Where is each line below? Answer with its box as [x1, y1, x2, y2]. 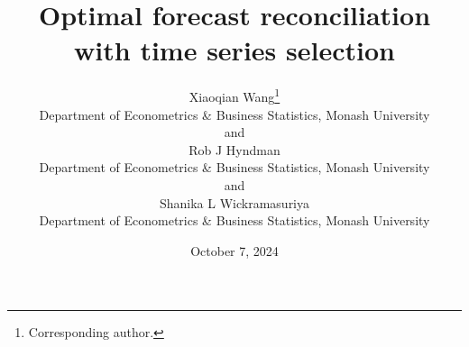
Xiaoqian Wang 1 [189, 85, 280, 105]
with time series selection [74, 32, 395, 68]
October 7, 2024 [190, 241, 279, 260]
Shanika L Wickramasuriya [159, 193, 310, 212]
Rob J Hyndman [189, 140, 280, 159]
